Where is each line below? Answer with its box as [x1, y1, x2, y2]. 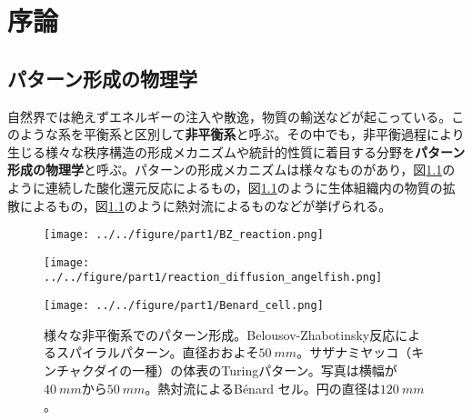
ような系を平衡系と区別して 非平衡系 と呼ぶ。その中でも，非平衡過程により [19, 125, 465, 144]
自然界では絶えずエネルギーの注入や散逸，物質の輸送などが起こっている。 [7, 106, 452, 125]
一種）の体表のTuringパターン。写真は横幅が [132, 360, 397, 379]
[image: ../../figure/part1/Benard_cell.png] [44, 299, 324, 313]
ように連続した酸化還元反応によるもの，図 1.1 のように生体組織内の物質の [7, 177, 443, 196]
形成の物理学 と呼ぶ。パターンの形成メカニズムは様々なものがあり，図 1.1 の [7, 160, 456, 179]
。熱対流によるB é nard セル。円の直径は [145, 378, 380, 397]
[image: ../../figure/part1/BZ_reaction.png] [44, 228, 324, 242]
